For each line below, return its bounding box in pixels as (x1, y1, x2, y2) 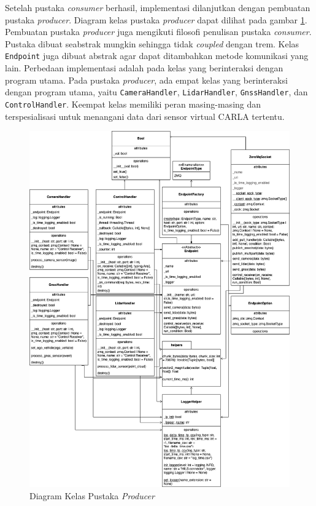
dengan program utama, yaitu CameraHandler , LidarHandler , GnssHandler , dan (5, 85, 308, 98)
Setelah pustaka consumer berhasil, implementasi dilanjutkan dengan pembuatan (5, 1, 310, 14)
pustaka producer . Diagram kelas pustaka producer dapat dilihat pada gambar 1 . (5, 13, 307, 26)
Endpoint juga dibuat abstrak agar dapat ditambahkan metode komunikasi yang (5, 49, 309, 62)
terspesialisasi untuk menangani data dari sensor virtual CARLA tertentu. (5, 109, 285, 122)
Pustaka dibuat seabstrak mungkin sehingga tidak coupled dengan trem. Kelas (5, 37, 299, 50)
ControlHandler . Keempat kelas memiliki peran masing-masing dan (5, 97, 261, 110)
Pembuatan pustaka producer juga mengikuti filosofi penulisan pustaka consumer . (5, 25, 312, 38)
